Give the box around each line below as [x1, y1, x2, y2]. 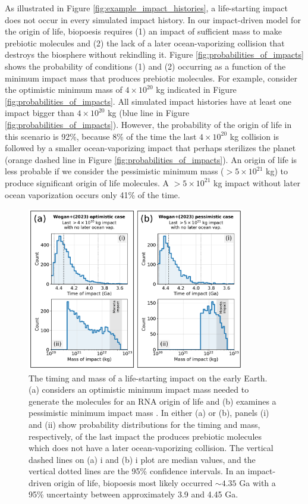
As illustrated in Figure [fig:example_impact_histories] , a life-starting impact [5, 2, 288, 14]
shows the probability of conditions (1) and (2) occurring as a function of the [5, 60, 286, 72]
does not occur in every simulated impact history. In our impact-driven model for [5, 13, 301, 26]
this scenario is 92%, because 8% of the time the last [5, 130, 197, 142]
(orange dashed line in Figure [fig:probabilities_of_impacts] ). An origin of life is [5, 153, 297, 165]
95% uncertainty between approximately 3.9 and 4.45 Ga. [29, 488, 238, 500]
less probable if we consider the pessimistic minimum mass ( [5, 165, 224, 177]
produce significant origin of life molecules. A [5, 176, 169, 189]
